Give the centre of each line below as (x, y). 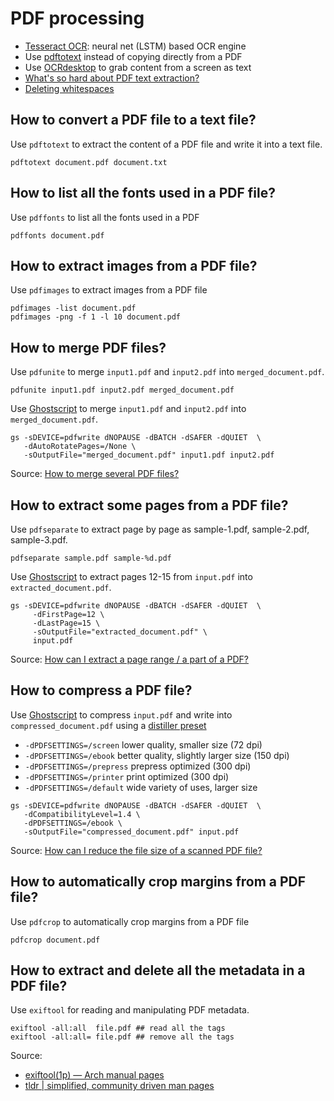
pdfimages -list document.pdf (73, 308)
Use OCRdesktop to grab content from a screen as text (138, 67)
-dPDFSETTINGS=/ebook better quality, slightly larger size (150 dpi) (157, 755)
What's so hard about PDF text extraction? (112, 78)
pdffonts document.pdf (57, 235)
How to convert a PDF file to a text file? (133, 120)
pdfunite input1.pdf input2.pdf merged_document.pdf (122, 390)
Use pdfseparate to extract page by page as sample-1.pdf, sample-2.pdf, (160, 529)
